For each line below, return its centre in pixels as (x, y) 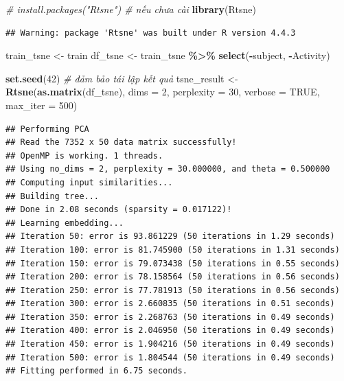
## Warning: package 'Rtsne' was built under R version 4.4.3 (151, 33)
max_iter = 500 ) (42, 105)
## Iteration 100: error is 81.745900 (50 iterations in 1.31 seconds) (173, 250)
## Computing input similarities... (89, 182)
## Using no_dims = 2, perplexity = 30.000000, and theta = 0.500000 (168, 169)
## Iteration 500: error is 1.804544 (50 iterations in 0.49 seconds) (170, 357)
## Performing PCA (47, 129)
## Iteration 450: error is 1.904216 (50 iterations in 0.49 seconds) (170, 344)
